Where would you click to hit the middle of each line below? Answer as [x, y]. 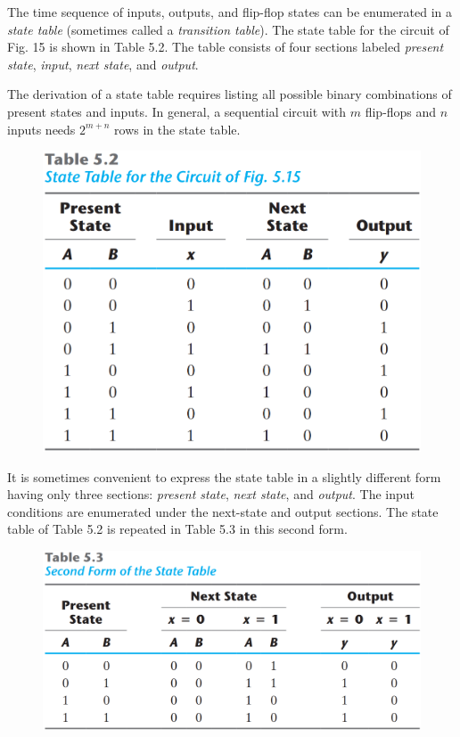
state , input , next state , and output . [103, 64]
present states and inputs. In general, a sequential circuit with [177, 111]
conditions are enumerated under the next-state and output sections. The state [223, 511]
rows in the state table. [177, 129]
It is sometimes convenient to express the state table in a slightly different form [224, 476]
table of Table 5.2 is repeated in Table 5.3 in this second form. [177, 529]
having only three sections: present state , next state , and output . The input [211, 494]
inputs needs [41, 129]
